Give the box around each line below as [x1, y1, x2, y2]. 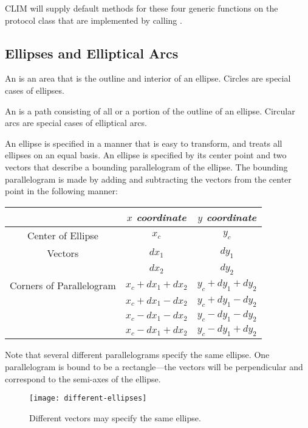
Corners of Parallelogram [10, 278, 116, 292]
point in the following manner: [5, 184, 118, 197]
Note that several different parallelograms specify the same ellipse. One [5, 348, 270, 361]
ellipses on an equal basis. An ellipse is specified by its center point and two [5, 149, 287, 161]
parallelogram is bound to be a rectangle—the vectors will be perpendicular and [5, 360, 303, 373]
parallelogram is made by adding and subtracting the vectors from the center [5, 172, 292, 185]
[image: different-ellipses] [29, 394, 147, 403]
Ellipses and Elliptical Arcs [5, 43, 179, 62]
